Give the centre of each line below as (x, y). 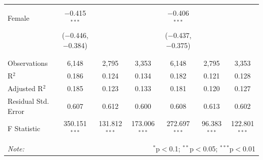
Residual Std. (28, 101)
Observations (28, 63)
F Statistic (24, 128)
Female (18, 17)
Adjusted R (25, 88)
